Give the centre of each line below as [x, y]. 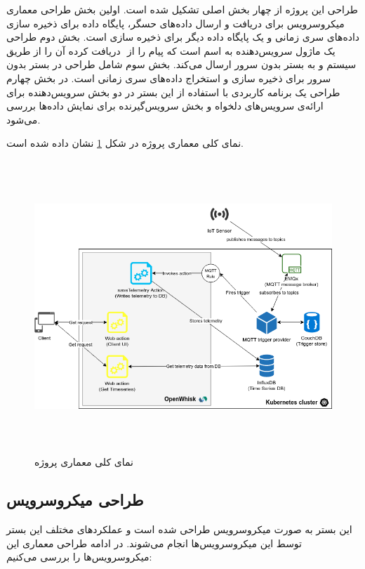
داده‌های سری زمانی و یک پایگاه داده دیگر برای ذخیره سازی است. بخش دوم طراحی [183, 37]
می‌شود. [24, 119]
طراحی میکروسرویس [75, 500]
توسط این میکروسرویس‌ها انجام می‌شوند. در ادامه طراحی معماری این [154, 543]
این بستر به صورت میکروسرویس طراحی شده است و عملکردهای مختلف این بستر [179, 529]
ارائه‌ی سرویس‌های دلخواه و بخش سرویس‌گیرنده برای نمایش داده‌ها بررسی [165, 106]
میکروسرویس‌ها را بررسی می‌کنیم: [79, 557]
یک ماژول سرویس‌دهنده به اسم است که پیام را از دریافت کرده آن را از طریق [171, 50]
